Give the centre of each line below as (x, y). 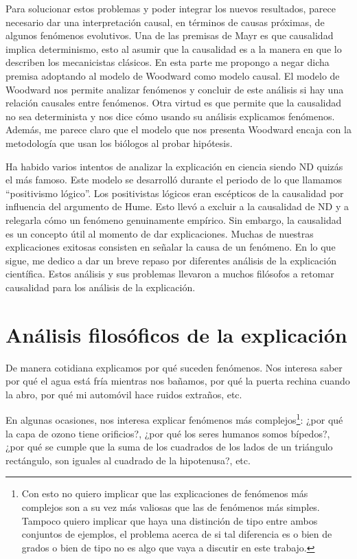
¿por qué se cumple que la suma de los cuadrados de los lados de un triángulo (169, 447)
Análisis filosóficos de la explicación (176, 334)
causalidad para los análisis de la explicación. (101, 287)
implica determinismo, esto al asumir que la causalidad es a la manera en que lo (174, 48)
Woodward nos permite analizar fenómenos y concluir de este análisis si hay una (175, 89)
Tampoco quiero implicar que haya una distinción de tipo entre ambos (170, 520)
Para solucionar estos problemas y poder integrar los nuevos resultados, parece (171, 8)
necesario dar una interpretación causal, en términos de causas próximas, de (165, 22)
